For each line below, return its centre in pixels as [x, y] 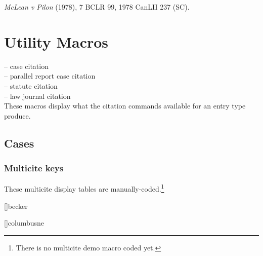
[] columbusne [24, 223]
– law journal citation [37, 96]
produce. [17, 115]
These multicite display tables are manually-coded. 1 [84, 188]
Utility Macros [56, 41]
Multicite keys [34, 168]
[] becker [16, 206]
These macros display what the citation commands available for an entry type [125, 106]
